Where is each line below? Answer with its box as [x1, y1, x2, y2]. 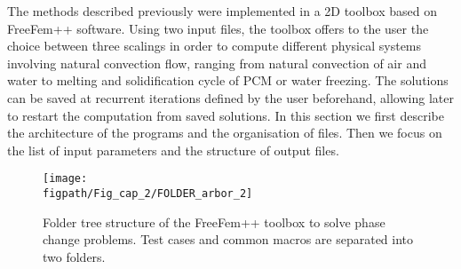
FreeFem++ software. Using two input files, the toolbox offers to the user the [7, 19, 429, 37]
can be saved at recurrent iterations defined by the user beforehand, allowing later [7, 88, 454, 107]
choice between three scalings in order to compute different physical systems [7, 36, 422, 55]
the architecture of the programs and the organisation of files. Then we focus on [7, 123, 442, 142]
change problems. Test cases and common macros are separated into [43, 230, 414, 249]
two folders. [43, 247, 106, 265]
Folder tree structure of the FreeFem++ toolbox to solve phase [43, 212, 385, 231]
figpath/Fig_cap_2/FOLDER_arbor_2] [43, 187, 253, 200]
